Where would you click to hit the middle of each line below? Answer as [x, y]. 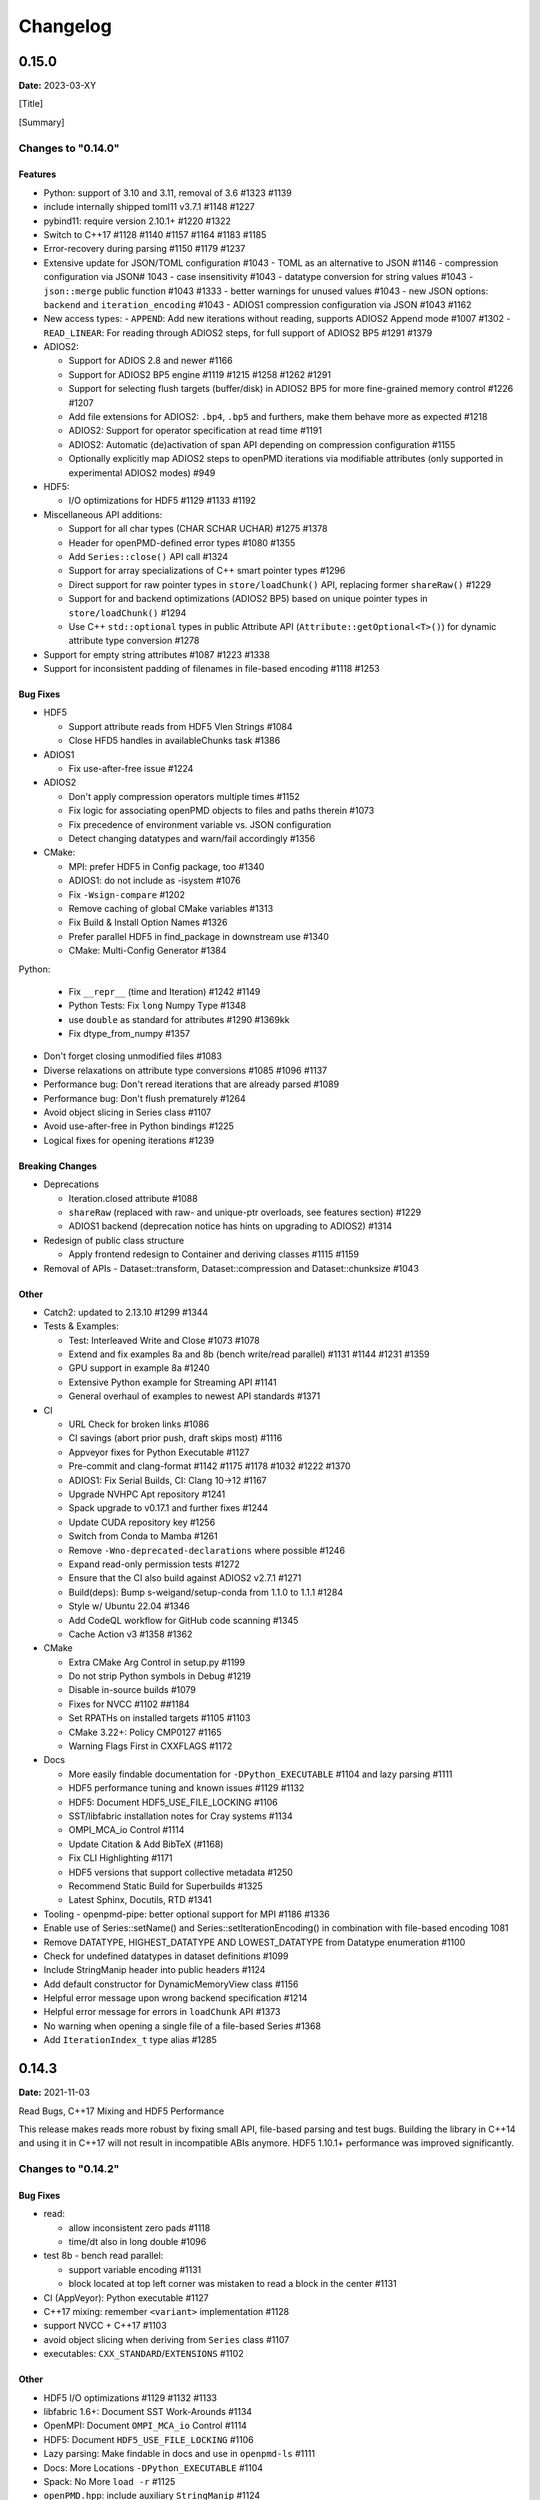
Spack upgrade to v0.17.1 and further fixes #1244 [168, 1508]
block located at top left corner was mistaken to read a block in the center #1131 [232, 2284]
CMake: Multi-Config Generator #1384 [147, 951]
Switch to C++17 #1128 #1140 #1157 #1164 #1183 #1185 [155, 234]
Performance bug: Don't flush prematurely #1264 [145, 1098]
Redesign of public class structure [114, 1240]
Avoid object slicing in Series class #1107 [127, 1112]
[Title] [31, 104]
